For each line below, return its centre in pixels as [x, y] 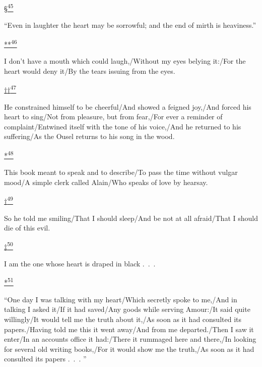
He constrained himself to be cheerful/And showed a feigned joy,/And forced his [128, 106]
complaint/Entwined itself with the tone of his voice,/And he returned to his [123, 126]
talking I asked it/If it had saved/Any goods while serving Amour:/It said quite [127, 309]
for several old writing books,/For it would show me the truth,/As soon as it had [129, 349]
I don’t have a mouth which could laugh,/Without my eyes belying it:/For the [125, 61]
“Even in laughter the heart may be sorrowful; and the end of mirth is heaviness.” [130, 25]
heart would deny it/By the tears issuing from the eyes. [90, 71]
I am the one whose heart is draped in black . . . [80, 264]
